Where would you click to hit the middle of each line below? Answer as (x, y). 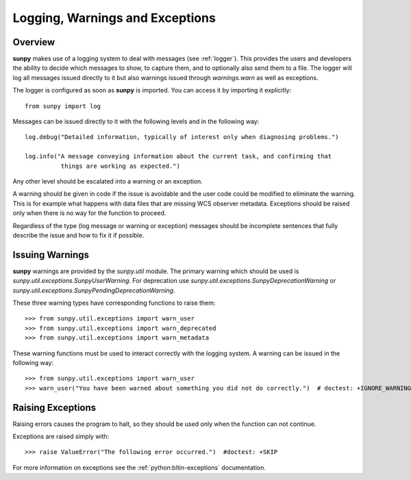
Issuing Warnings (51, 254)
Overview (34, 42)
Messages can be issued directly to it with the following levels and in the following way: (136, 122)
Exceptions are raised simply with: (61, 437)
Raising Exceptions (54, 407)
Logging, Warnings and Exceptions (114, 18)
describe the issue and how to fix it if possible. (78, 235)
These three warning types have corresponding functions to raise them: (114, 303)
